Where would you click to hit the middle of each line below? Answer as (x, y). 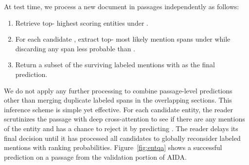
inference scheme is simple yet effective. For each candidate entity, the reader (119, 109)
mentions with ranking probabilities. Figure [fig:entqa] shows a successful (113, 147)
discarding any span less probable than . (75, 48)
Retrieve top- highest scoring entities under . (82, 22)
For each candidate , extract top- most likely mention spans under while (123, 39)
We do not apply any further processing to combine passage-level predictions (118, 90)
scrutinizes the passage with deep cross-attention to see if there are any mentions (124, 119)
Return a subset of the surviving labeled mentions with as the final (115, 65)
